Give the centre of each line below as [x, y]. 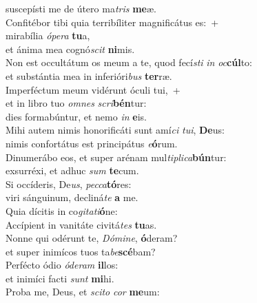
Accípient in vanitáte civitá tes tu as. [81, 224]
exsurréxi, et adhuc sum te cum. [72, 170]
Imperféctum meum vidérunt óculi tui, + [93, 89]
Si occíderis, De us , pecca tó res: [69, 184]
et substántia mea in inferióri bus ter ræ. [89, 75]
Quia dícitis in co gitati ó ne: [62, 210]
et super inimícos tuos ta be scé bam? [81, 251]
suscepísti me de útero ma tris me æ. [81, 8]
